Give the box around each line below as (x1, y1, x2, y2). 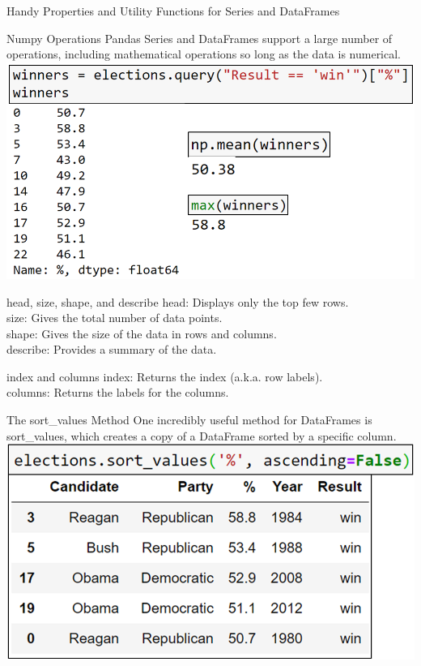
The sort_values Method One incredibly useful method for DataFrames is (6, 411, 372, 428)
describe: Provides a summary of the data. (6, 341, 217, 358)
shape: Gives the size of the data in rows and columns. (6, 324, 277, 342)
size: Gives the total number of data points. (6, 309, 223, 326)
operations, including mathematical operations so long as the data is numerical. (6, 45, 402, 62)
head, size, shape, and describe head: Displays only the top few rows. (6, 293, 349, 310)
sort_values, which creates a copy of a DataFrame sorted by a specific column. (6, 427, 397, 444)
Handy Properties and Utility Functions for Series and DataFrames (6, 2, 340, 19)
